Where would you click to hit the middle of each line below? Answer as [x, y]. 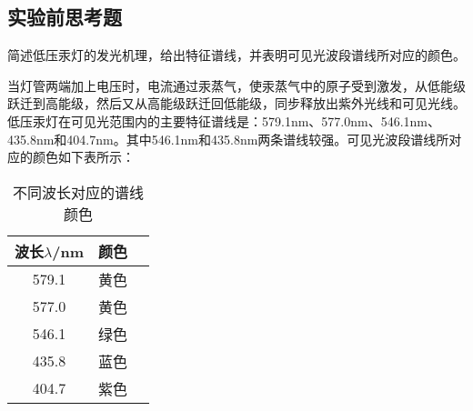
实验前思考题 [65, 17]
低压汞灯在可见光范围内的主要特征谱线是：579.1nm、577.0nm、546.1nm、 [224, 120]
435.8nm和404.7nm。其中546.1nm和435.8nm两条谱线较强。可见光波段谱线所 [228, 139]
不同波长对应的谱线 [79, 192]
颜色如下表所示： [83, 157]
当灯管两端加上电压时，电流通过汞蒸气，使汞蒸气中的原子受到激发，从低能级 [236, 85]
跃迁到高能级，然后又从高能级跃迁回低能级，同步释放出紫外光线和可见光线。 [236, 103]
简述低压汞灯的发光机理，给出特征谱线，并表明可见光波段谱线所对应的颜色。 [236, 55]
